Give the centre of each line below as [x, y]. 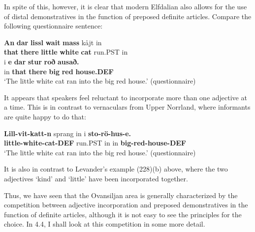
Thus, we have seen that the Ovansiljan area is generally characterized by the [121, 195]
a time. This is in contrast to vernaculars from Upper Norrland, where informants [127, 107]
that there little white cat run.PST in [66, 52]
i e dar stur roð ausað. [42, 61]
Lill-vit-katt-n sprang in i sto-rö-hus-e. [68, 133]
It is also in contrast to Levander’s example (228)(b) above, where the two [116, 169]
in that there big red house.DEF [59, 71]
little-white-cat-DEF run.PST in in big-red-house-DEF [95, 143]
